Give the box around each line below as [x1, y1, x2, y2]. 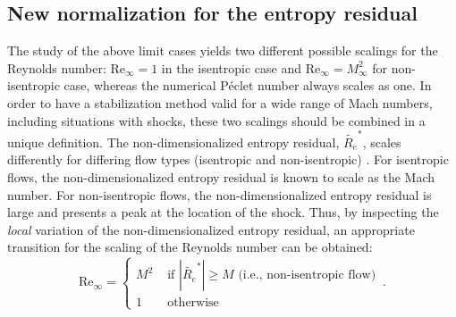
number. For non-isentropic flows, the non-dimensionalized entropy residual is [7, 185, 432, 204]
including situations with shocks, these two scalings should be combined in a [7, 111, 426, 129]
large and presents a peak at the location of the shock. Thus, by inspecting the [7, 203, 439, 221]
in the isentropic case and [161, 58, 301, 77]
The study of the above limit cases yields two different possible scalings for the [7, 41, 438, 60]
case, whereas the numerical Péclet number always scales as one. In [63, 76, 432, 95]
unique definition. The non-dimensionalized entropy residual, [7, 132, 340, 151]
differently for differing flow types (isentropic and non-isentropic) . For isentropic [7, 150, 449, 169]
